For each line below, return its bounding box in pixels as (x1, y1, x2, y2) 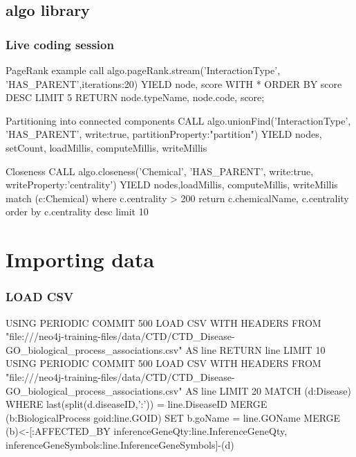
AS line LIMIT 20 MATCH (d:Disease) (185, 383, 351, 397)
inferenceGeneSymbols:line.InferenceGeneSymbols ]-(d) (6, 437, 234, 451)
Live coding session (6, 35, 114, 53)
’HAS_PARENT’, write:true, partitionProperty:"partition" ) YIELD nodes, (6, 127, 322, 141)
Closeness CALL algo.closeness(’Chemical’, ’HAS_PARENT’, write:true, (6, 163, 314, 178)
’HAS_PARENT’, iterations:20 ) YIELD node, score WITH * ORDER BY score (6, 76, 342, 91)
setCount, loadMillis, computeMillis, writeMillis (6, 140, 207, 154)
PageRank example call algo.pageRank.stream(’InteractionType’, (6, 63, 281, 77)
